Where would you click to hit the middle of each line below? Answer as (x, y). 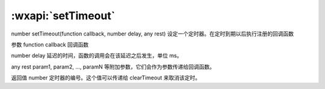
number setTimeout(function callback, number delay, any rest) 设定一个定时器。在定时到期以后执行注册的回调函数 (153, 34)
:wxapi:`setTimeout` (63, 16)
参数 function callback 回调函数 (50, 44)
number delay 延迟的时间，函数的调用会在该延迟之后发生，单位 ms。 (97, 56)
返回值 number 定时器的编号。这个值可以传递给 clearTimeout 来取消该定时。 (106, 78)
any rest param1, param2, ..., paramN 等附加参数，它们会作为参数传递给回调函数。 (113, 67)
